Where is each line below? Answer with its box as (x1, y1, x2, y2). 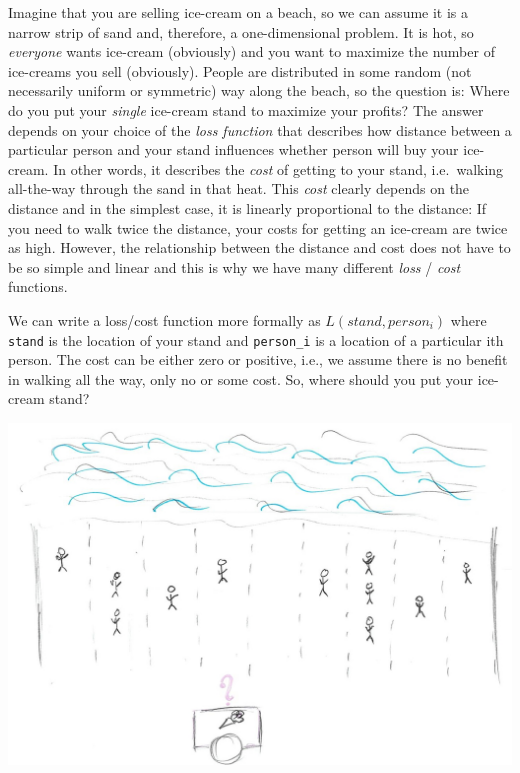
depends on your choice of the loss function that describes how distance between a (8, 119, 512, 140)
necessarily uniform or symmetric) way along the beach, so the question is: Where (8, 80, 510, 101)
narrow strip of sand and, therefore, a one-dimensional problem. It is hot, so (8, 21, 474, 42)
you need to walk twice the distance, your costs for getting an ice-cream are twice (8, 217, 508, 238)
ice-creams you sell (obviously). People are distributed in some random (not (8, 60, 472, 81)
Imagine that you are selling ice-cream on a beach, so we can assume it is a (8, 2, 469, 22)
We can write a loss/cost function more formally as (8, 309, 321, 330)
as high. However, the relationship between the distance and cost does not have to (8, 237, 511, 258)
